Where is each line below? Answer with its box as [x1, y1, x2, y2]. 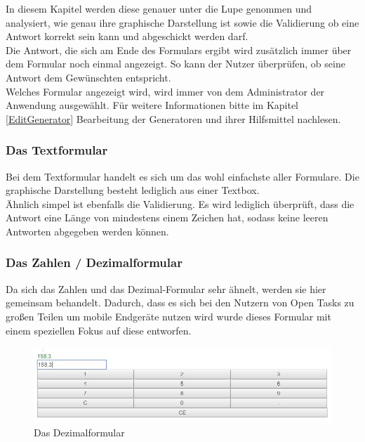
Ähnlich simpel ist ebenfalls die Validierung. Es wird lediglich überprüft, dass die [6, 196, 354, 211]
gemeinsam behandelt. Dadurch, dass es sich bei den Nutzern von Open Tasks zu [6, 295, 354, 310]
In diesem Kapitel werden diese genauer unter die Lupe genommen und [6, 1, 312, 15]
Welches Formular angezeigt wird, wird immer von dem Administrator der [6, 84, 325, 98]
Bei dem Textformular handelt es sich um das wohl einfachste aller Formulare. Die [6, 169, 359, 183]
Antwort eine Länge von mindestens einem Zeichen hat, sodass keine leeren [6, 210, 328, 225]
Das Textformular [6, 141, 108, 159]
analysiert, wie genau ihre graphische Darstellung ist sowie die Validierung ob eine [6, 15, 359, 30]
